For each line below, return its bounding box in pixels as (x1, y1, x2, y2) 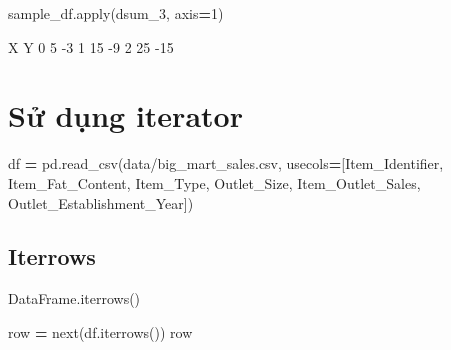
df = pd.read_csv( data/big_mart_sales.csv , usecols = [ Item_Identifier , (8, 153, 444, 174)
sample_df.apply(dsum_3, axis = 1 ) (8, 3, 224, 23)
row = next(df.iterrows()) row (8, 321, 193, 342)
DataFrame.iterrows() (8, 288, 141, 309)
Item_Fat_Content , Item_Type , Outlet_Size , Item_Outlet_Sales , (8, 172, 421, 193)
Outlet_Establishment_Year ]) (8, 192, 194, 213)
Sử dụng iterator (8, 95, 243, 136)
